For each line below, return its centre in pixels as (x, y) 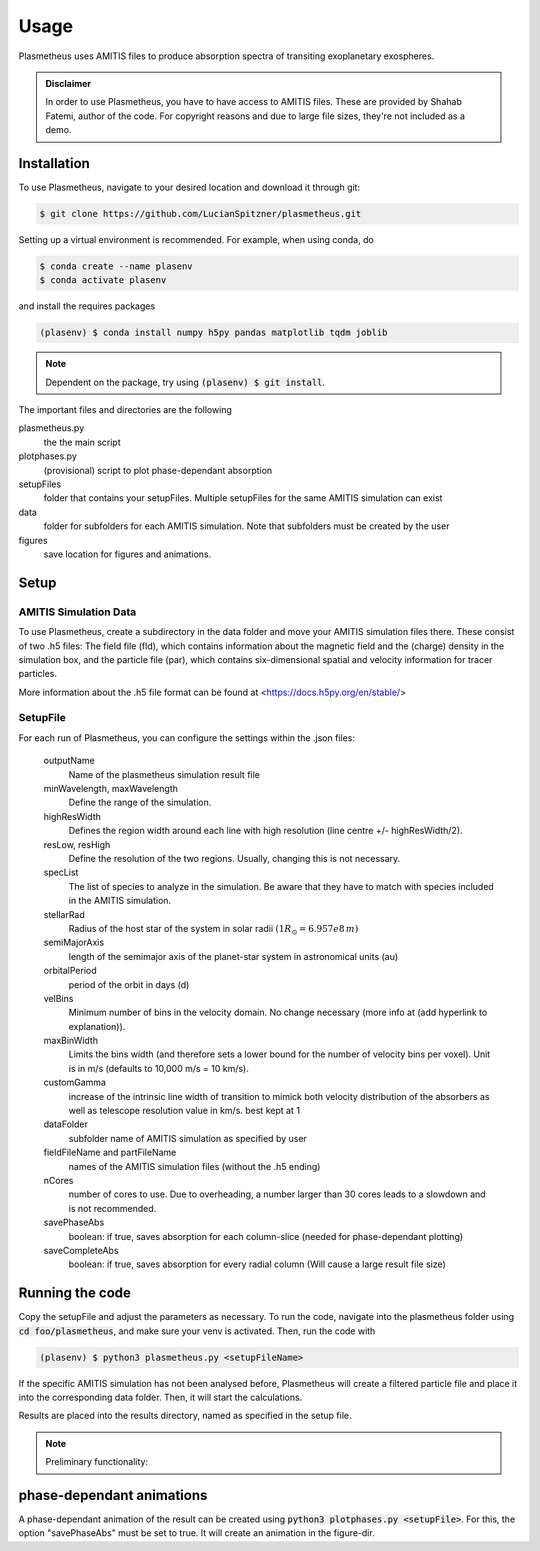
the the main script (82, 442)
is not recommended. (112, 1208)
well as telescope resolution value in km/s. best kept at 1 (184, 1111)
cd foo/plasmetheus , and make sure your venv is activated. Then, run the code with (197, 1331)
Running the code (75, 1293)
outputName (69, 761)
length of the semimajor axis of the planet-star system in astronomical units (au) (233, 956)
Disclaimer (68, 83)
